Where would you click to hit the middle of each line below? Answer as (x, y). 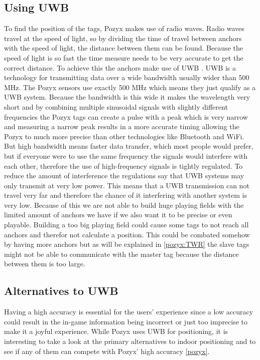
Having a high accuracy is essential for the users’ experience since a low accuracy (129, 312)
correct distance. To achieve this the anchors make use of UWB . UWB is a (120, 67)
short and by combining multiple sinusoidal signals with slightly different (116, 106)
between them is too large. (45, 264)
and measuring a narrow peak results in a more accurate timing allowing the (122, 126)
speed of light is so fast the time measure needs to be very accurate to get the (124, 57)
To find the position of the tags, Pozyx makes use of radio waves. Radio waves (124, 28)
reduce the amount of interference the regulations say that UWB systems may (124, 175)
